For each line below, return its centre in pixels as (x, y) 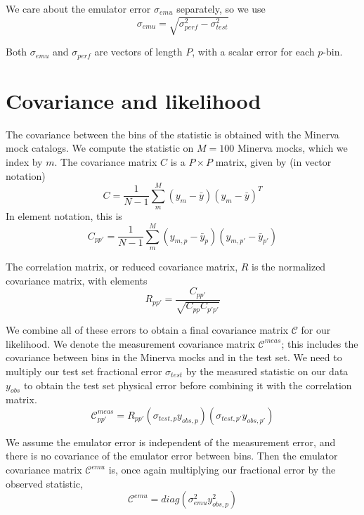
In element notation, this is (64, 216)
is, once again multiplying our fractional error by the (222, 470)
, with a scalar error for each (253, 52)
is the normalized (289, 267)
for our (316, 330)
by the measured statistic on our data (267, 371)
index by (24, 161)
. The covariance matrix (106, 161)
